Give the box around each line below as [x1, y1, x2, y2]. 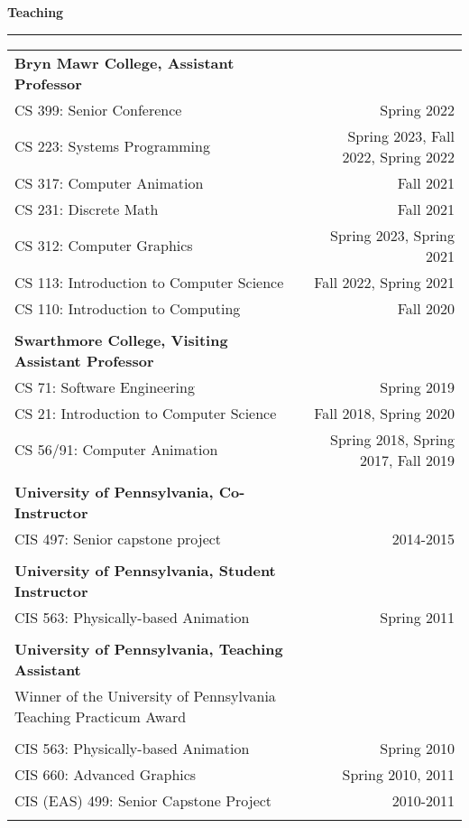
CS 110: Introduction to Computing [14, 297, 241, 319]
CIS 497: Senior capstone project [14, 527, 222, 549]
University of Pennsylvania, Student [14, 559, 276, 581]
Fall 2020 [397, 297, 455, 319]
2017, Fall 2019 [359, 449, 455, 470]
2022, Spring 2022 [342, 145, 455, 167]
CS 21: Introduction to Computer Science [14, 402, 277, 423]
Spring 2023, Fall [347, 125, 455, 146]
